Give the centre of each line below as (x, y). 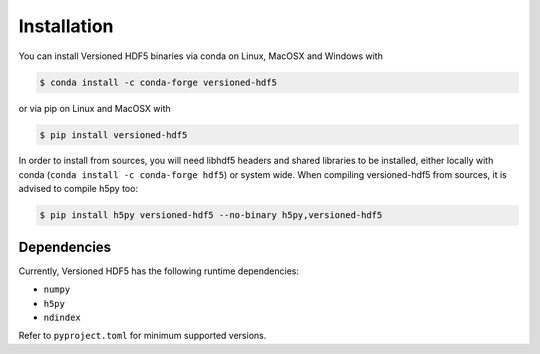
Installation (66, 26)
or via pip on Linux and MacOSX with (95, 108)
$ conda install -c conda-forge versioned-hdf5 (158, 82)
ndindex (62, 317)
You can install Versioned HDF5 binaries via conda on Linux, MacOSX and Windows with (201, 56)
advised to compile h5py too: (78, 189)
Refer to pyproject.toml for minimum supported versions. (142, 336)
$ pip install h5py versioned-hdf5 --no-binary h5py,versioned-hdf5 (211, 215)
